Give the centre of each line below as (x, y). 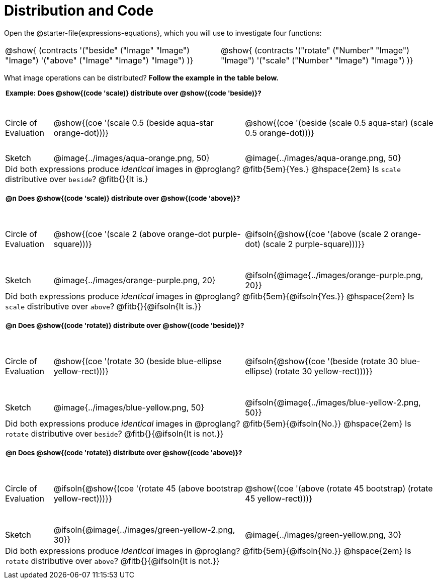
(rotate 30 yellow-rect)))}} (323, 371)
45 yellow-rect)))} (279, 499)
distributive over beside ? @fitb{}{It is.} (77, 179)
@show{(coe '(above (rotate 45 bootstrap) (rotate (339, 489)
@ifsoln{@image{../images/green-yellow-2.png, (144, 530)
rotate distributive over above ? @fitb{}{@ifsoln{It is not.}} (112, 561)
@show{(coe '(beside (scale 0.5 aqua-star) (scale (339, 122)
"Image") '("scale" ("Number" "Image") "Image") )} (317, 60)
